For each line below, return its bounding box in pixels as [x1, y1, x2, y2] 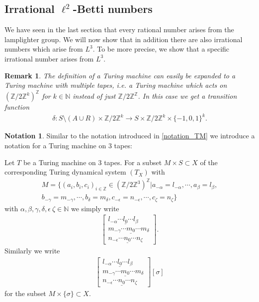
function [4, 102, 30, 112]
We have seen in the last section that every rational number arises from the [4, 24, 234, 35]
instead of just [73, 91, 116, 101]
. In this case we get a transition [138, 91, 237, 101]
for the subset [4, 288, 46, 299]
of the [200, 157, 218, 167]
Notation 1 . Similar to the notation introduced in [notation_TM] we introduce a [4, 130, 255, 141]
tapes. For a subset [104, 157, 162, 167]
